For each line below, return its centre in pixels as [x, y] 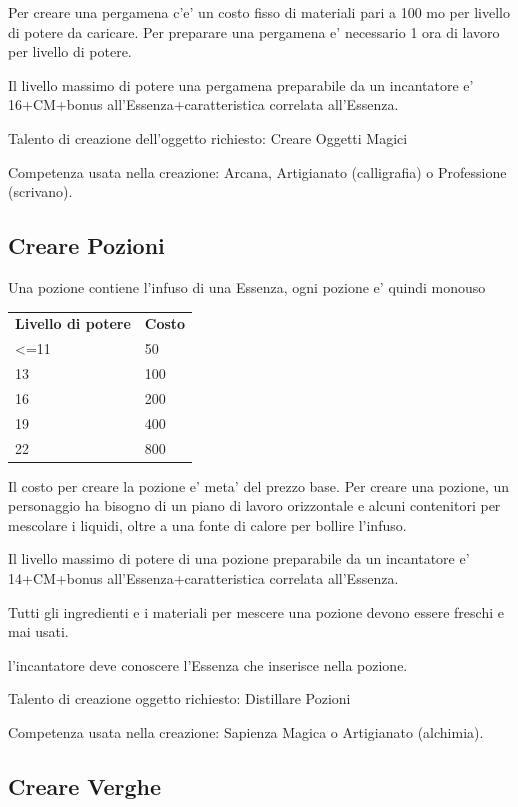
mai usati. [38, 631]
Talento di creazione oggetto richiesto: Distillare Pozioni [179, 698]
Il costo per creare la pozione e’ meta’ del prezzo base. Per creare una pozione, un [259, 485]
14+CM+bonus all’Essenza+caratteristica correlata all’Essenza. [203, 577]
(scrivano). [40, 191]
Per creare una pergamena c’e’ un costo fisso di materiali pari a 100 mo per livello [259, 12]
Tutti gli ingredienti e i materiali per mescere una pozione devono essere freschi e [256, 611]
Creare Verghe [85, 785]
